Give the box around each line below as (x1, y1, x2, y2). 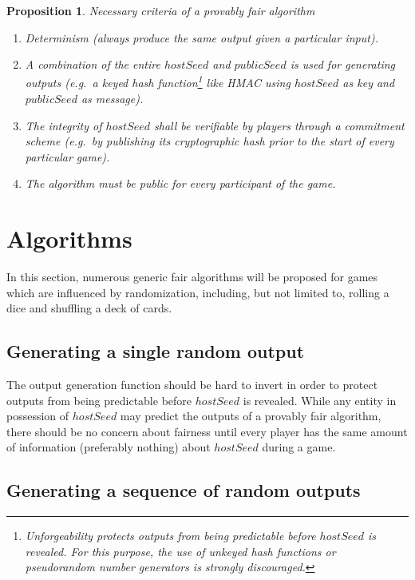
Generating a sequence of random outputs (6, 478, 361, 503)
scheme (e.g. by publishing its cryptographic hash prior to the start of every (25, 133, 394, 149)
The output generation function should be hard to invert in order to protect (6, 376, 378, 393)
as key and (342, 74, 395, 91)
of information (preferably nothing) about (6, 439, 211, 455)
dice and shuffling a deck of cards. (6, 300, 172, 316)
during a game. (262, 439, 336, 455)
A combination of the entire (25, 56, 160, 73)
